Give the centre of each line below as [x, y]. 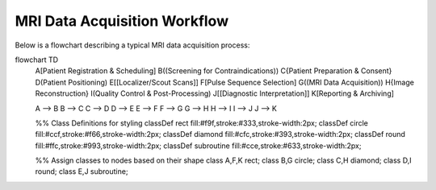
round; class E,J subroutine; [82, 171]
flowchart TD [37, 60]
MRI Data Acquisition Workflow [122, 21]
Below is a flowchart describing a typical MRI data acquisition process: [132, 45]
